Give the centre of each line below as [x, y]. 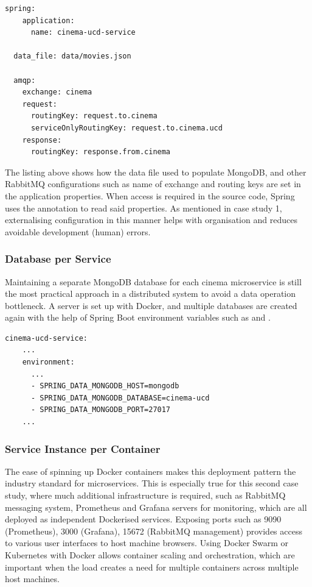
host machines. [32, 579]
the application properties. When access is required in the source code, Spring [150, 195]
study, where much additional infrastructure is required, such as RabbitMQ [145, 495]
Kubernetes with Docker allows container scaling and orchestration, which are [150, 555]
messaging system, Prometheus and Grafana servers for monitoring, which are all [156, 507]
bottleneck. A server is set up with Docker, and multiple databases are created [151, 305]
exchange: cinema [57, 92]
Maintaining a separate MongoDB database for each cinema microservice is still [153, 281]
